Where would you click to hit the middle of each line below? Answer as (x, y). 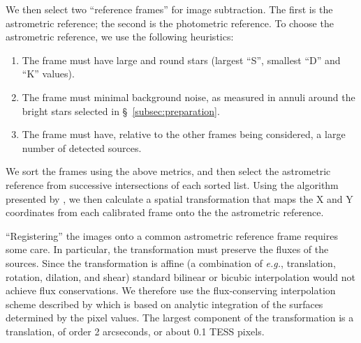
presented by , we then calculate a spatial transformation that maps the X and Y (179, 198)
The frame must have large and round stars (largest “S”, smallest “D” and (181, 60)
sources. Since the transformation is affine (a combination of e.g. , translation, (171, 262)
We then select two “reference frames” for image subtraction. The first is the (169, 9)
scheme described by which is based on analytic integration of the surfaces (164, 304)
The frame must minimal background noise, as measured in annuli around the (189, 97)
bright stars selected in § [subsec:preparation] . (121, 110)
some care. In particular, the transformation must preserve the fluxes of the (167, 249)
